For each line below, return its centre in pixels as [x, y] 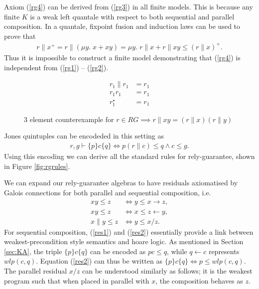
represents [224, 251]
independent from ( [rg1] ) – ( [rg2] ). [56, 67]
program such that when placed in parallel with [77, 280]
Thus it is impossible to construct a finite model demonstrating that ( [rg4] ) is [122, 57]
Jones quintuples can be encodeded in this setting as [84, 136]
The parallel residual [36, 270]
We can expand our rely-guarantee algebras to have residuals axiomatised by [121, 183]
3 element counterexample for [69, 119]
